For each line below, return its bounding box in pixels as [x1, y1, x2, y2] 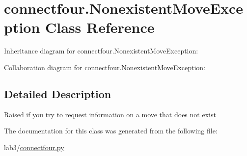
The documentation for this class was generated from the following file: [4, 126, 218, 136]
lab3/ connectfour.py [4, 142, 64, 152]
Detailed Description [4, 86, 111, 101]
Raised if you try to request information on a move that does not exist [4, 109, 216, 119]
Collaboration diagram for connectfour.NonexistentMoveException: [4, 62, 205, 72]
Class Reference [45, 17, 155, 37]
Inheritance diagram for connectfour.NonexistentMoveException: [4, 46, 198, 56]
